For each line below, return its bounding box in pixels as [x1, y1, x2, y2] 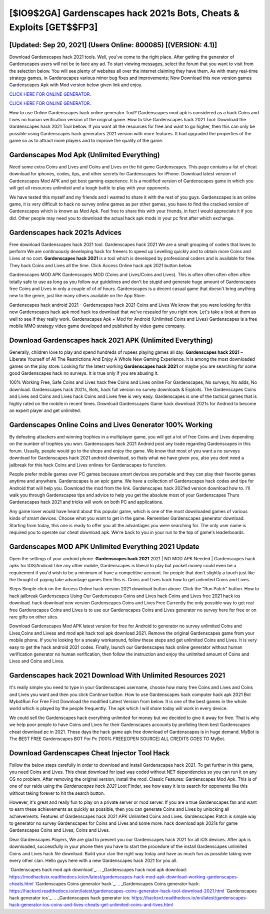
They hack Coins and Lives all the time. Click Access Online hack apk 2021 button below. [9, 262, 192, 268]
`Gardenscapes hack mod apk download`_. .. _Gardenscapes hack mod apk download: [9, 867, 187, 873]
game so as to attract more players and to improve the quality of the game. [9, 138, 163, 144]
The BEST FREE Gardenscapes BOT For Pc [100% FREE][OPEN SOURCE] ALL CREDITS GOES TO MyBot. [9, 736, 225, 742]
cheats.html [9, 881, 33, 887]
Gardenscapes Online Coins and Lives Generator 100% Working [9, 420, 213, 429]
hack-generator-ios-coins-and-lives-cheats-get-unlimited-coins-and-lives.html [9, 902, 173, 908]
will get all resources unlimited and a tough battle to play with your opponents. [9, 185, 170, 191]
